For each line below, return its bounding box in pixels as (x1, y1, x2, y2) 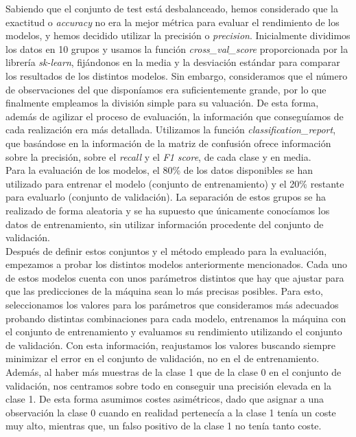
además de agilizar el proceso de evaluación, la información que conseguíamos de (5, 109, 344, 123)
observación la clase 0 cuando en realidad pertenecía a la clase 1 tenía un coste (5, 405, 336, 419)
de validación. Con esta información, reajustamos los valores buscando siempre (5, 337, 335, 352)
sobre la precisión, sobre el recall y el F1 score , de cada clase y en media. (5, 149, 311, 164)
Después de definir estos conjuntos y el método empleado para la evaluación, (5, 243, 327, 258)
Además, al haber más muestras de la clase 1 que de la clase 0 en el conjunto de (5, 365, 342, 379)
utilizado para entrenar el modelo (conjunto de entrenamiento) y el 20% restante (5, 176, 344, 190)
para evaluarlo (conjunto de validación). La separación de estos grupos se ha (5, 190, 327, 204)
